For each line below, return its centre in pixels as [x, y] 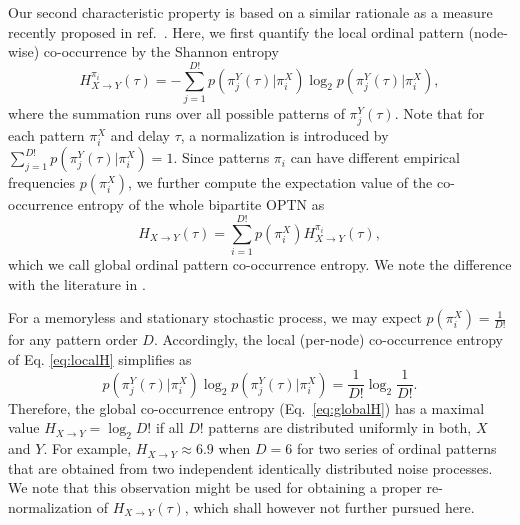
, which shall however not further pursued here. [329, 506]
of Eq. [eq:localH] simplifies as [100, 358]
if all [169, 427]
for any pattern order [73, 339]
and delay [140, 135]
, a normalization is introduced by [284, 135]
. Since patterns [221, 157]
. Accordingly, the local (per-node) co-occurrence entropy [328, 339]
